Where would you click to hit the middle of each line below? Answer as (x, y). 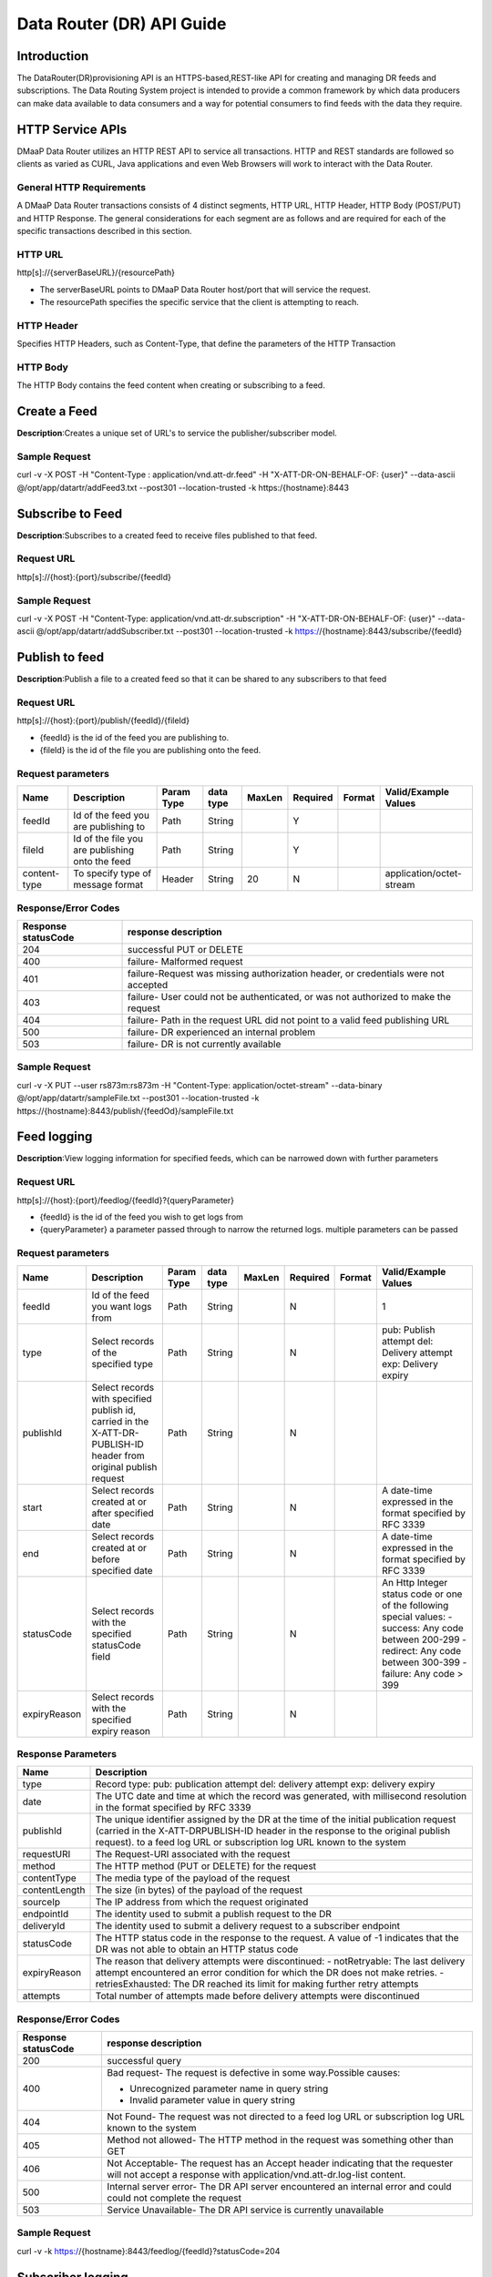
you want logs (122, 1306)
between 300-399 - (424, 1662)
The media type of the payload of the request (193, 1878)
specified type (123, 1363)
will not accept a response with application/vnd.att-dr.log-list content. (256, 2175)
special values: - (417, 1617)
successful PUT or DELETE (185, 950)
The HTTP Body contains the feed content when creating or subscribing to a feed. (171, 385)
